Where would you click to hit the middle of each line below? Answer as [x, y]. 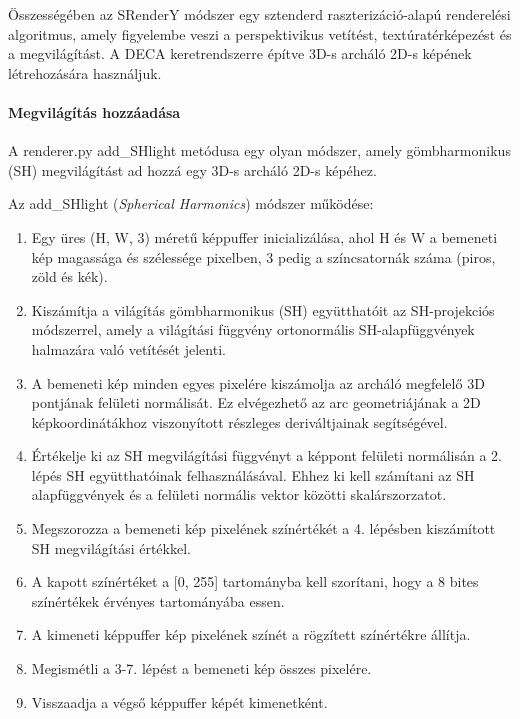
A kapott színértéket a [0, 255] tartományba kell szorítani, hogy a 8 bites [255, 581]
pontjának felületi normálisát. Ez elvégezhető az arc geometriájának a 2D [256, 402]
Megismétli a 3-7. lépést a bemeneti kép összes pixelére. [201, 668]
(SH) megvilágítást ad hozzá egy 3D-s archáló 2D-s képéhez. [192, 169]
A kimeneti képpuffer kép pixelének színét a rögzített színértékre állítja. [251, 634]
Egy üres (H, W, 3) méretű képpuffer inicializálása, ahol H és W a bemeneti [264, 236]
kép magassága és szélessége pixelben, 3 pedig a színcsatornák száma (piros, [263, 256]
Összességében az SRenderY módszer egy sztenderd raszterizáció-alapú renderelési [259, 14]
